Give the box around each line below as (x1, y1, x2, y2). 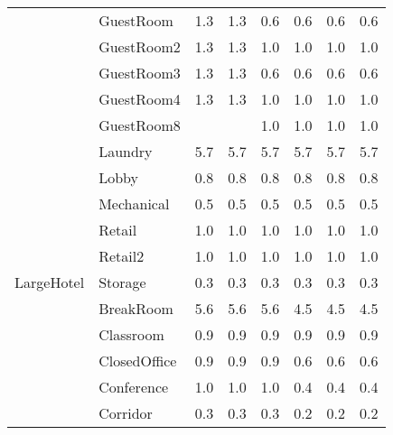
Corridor (98, 403, 153, 423)
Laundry (98, 141, 153, 162)
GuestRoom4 (98, 88, 181, 109)
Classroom (98, 324, 164, 345)
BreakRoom (98, 298, 173, 319)
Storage (98, 272, 146, 292)
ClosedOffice (98, 350, 177, 371)
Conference (98, 376, 169, 397)
